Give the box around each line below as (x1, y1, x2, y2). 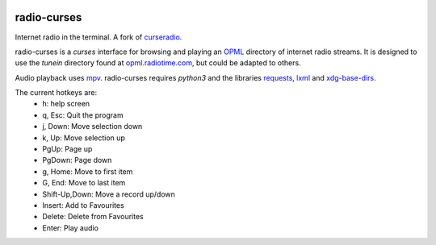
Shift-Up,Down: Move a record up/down (42, 189, 175, 199)
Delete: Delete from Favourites (42, 212, 145, 222)
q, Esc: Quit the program (42, 110, 124, 120)
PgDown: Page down (42, 156, 112, 165)
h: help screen (42, 99, 90, 109)
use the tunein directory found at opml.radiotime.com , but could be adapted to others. (15, 58, 302, 68)
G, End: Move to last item (42, 178, 126, 188)
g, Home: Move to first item (42, 166, 133, 176)
